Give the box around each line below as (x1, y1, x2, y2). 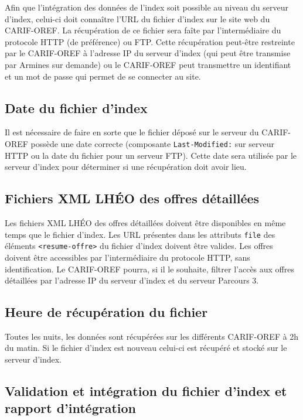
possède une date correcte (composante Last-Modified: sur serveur (30, 137, 274, 149)
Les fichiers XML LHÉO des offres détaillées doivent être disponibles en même (5, 217, 286, 228)
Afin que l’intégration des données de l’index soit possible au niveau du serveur (5, 1, 288, 13)
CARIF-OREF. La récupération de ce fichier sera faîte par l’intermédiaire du (5, 24, 281, 36)
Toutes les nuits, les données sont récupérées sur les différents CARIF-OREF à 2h (5, 330, 299, 342)
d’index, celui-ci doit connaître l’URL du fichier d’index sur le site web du (5, 12, 270, 25)
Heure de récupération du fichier (5, 303, 208, 321)
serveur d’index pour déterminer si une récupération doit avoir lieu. (5, 161, 247, 173)
